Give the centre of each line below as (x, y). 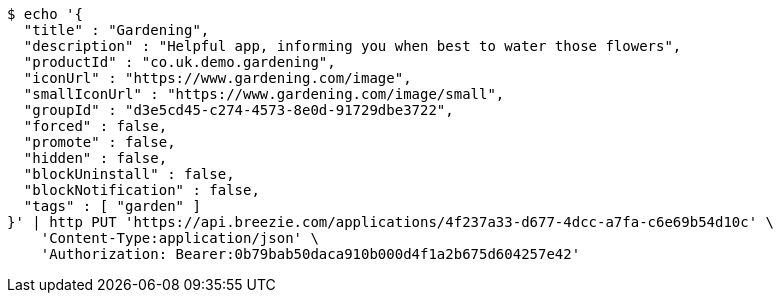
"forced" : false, (95, 126)
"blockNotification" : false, (141, 190)
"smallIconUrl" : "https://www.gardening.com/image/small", (264, 94)
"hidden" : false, (95, 158)
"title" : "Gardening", (116, 30)
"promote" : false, (99, 142)
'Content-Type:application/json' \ (179, 238)
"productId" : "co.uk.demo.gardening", (179, 62)
